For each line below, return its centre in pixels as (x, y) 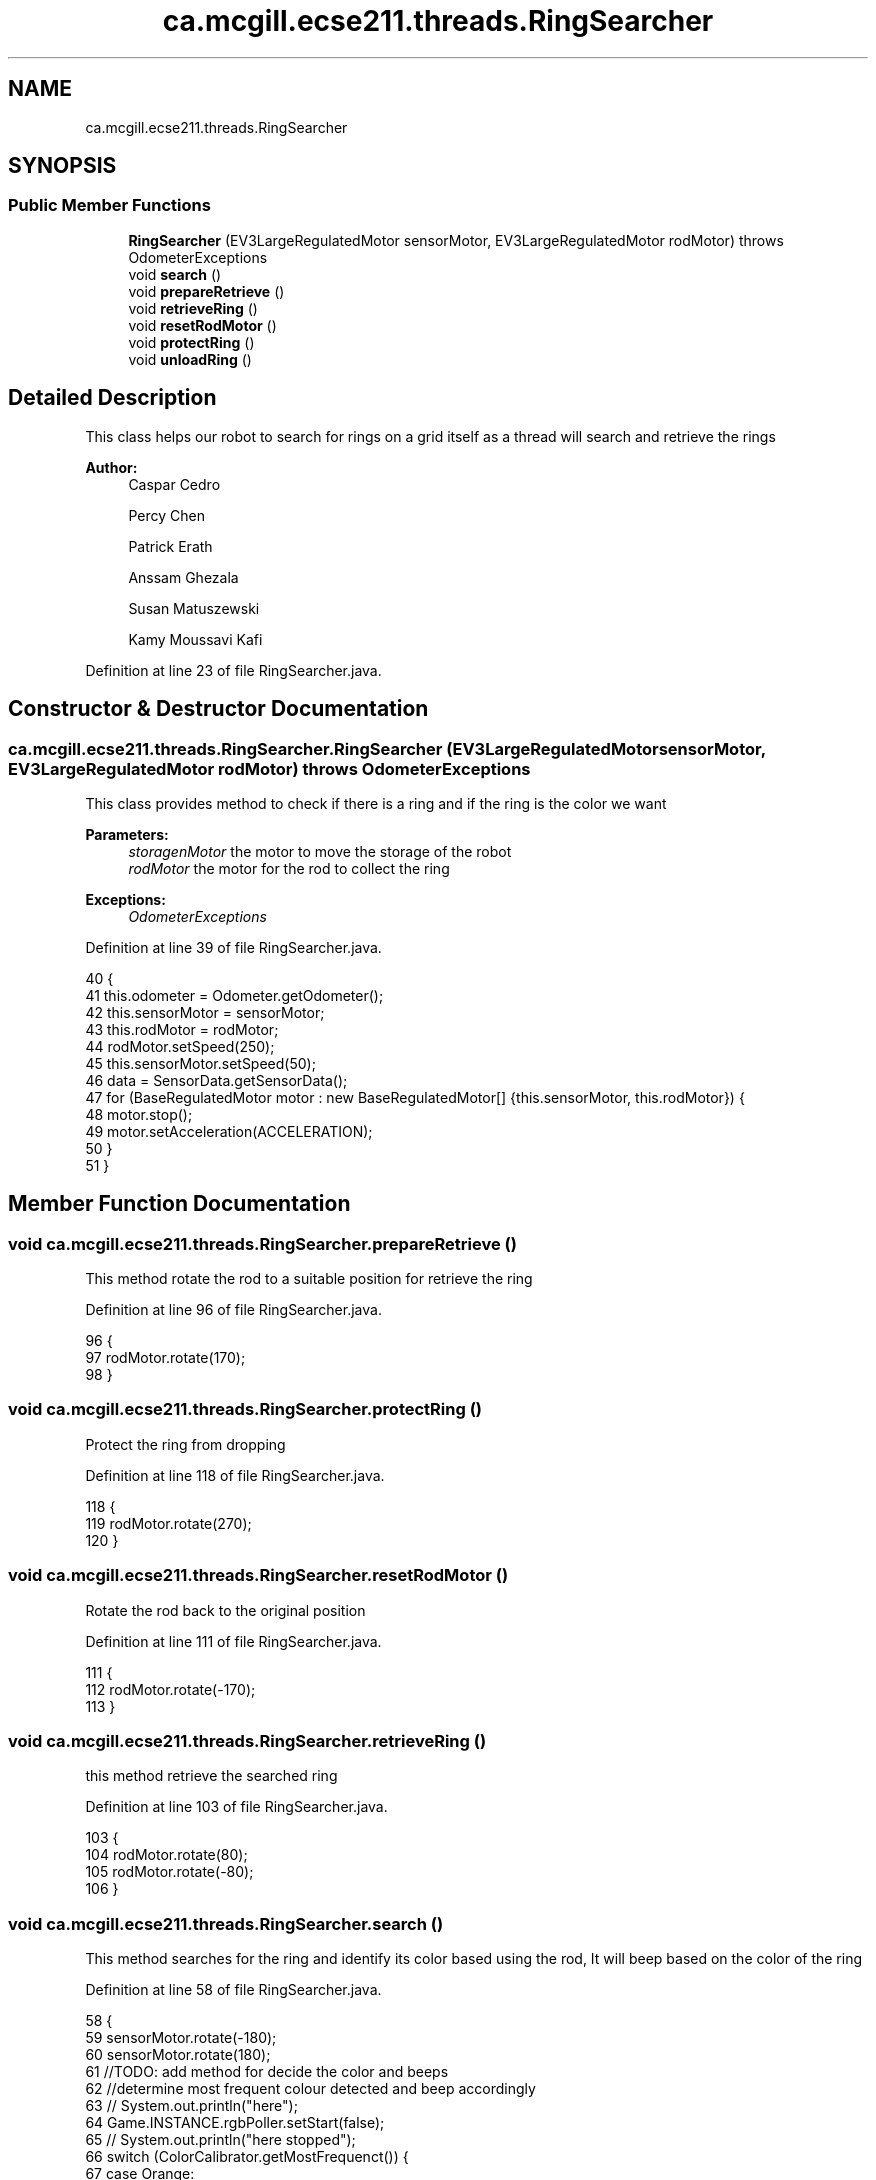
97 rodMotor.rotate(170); (165, 1358)
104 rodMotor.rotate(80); (166, 1855)
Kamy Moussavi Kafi (195, 639)
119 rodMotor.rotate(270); (168, 1523)
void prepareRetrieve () (206, 291)
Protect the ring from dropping (185, 1444)
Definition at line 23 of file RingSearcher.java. (233, 670)
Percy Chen (166, 515)
